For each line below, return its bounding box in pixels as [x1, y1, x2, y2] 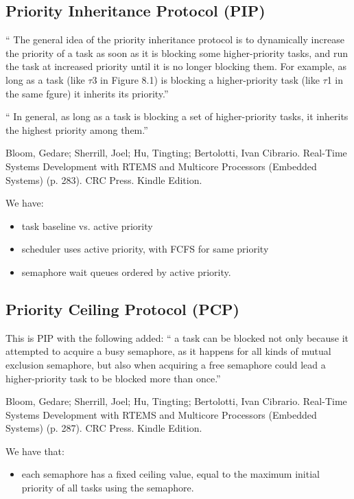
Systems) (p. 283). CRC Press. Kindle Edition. [5, 172, 202, 187]
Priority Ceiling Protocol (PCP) [5, 298, 239, 319]
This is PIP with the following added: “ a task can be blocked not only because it [5, 330, 349, 345]
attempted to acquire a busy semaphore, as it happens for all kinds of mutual [5, 344, 331, 358]
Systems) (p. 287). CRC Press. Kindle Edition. [5, 421, 202, 435]
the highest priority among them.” [5, 122, 148, 137]
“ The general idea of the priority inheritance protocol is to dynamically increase [5, 32, 344, 47]
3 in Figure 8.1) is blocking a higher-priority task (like [92, 72, 320, 86]
